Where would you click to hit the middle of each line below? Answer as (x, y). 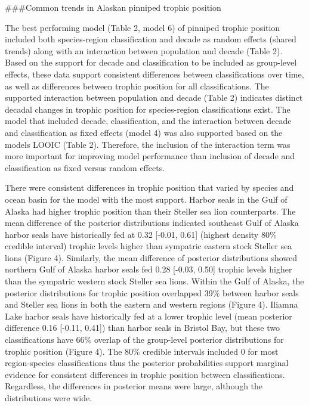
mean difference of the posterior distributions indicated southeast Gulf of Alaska (152, 223)
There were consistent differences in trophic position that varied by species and (149, 187)
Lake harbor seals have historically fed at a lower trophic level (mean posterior (149, 316)
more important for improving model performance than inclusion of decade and (150, 156)
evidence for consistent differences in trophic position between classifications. (145, 374)
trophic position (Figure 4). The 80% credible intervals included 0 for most (142, 351)
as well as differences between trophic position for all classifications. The (137, 86)
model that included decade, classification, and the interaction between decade (148, 121)
